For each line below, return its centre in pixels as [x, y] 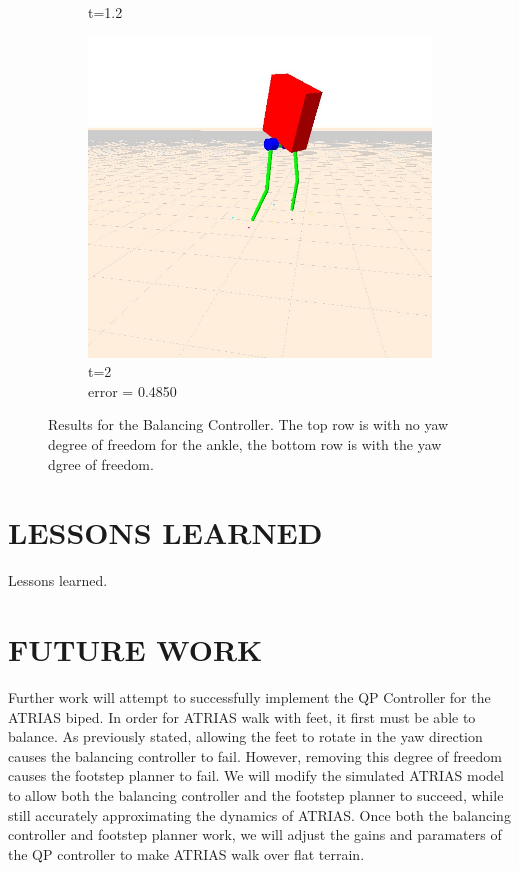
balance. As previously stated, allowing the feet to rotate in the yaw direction [245, 736]
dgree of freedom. [101, 463]
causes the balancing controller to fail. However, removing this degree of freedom [255, 755]
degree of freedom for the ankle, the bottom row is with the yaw [245, 444]
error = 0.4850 [132, 390]
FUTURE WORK [135, 649]
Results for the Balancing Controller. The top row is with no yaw [248, 424]
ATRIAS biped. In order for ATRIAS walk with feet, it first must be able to [242, 716]
